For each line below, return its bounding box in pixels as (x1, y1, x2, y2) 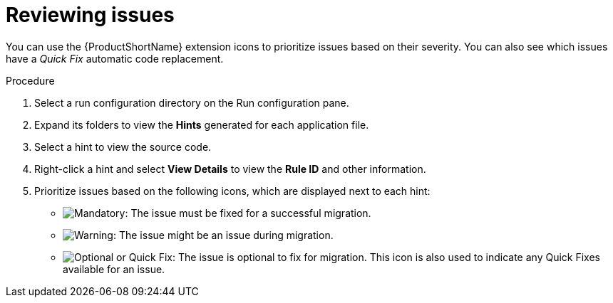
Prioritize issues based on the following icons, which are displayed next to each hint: (34, 184, 431, 197)
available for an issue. (63, 262, 165, 275)
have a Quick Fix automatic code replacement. (6, 52, 224, 65)
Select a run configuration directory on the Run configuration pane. (34, 96, 349, 109)
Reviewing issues (6, 3, 175, 27)
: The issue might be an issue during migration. (113, 228, 334, 241)
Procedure (6, 74, 55, 87)
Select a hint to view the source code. (34, 140, 212, 153)
